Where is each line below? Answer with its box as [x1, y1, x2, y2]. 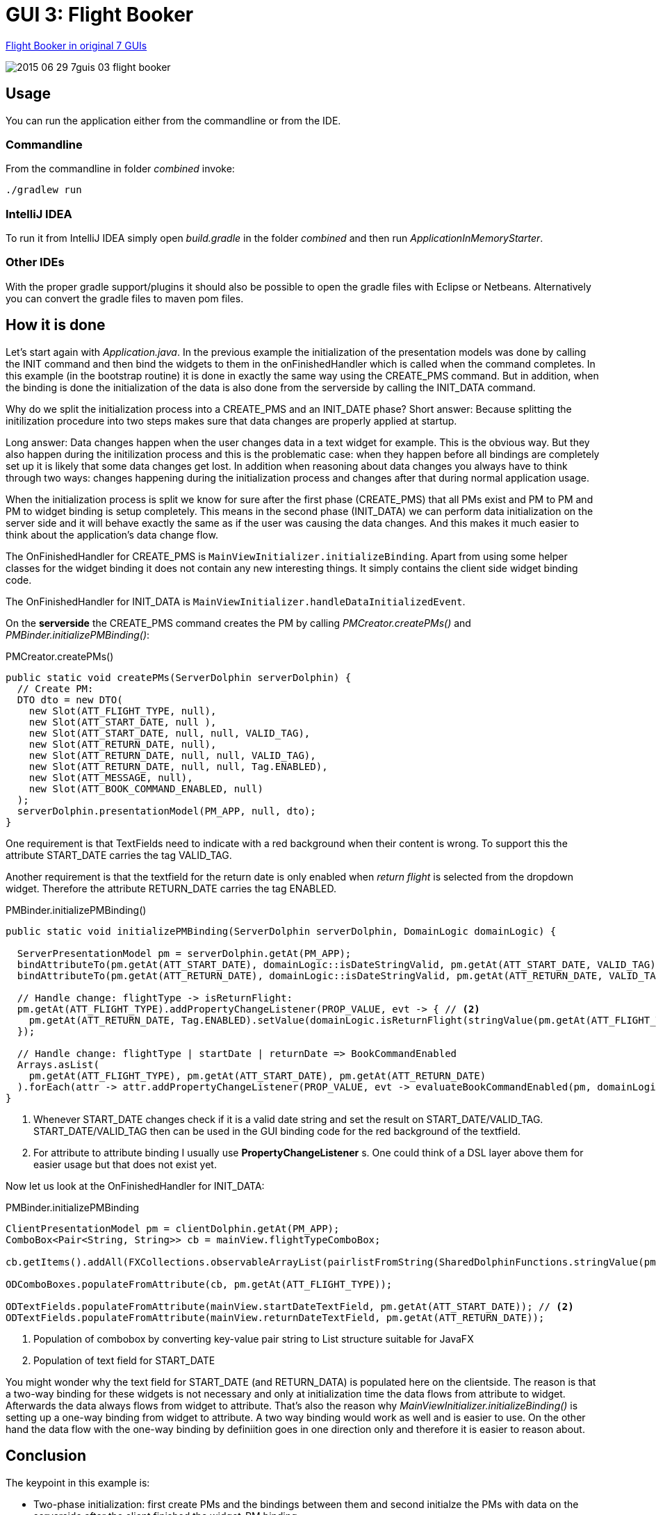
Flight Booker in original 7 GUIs [6, 39, 147, 51]
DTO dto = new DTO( [17, 694, 123, 705]
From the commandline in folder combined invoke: [6, 163, 235, 175]
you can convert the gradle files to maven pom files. [6, 292, 244, 304]
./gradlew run [6, 184, 82, 196]
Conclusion [6, 1447, 87, 1465]
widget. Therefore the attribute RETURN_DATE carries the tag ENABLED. [6, 882, 337, 894]
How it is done [6, 316, 106, 334]
